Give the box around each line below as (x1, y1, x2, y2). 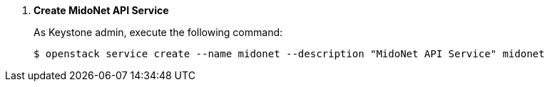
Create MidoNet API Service (34, 4, 169, 16)
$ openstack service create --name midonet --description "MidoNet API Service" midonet (34, 48, 545, 59)
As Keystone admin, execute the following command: (34, 26, 283, 38)
